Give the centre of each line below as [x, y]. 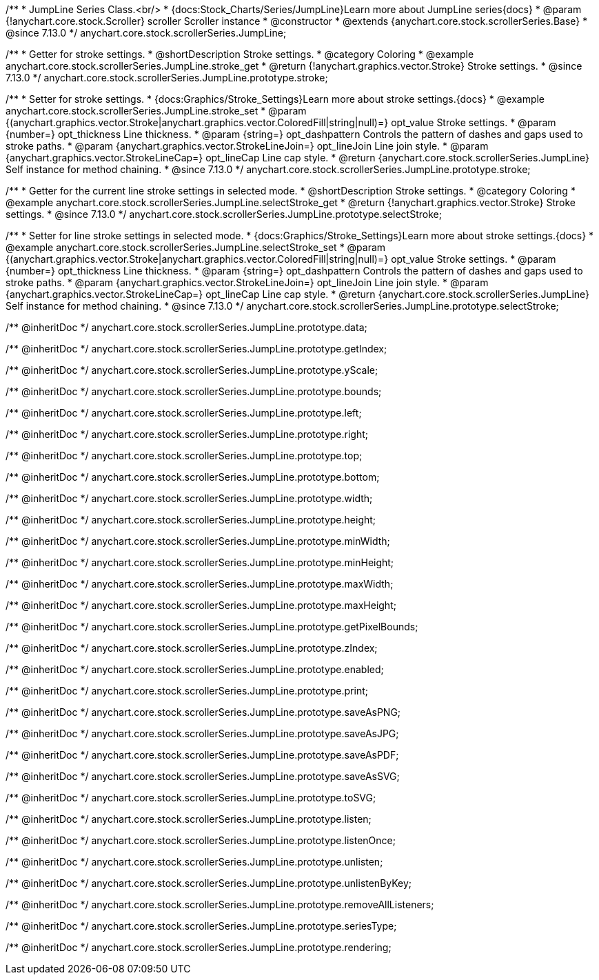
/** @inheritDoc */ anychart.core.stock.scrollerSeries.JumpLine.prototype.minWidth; [198, 541]
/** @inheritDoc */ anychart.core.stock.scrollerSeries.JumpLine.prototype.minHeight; [200, 562]
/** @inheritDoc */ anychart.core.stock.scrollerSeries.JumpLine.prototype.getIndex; [196, 349]
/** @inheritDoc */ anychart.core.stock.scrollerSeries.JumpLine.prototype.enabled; [195, 669]
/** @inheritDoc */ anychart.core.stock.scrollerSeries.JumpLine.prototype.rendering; [199, 947]
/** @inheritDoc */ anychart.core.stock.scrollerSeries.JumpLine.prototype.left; [184, 413]
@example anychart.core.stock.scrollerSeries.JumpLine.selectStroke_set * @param [196, 247]
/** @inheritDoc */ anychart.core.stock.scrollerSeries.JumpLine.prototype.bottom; [193, 477]
